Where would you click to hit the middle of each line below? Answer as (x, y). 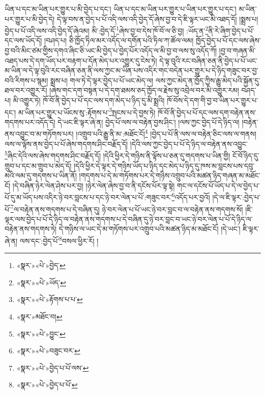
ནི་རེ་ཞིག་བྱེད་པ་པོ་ (231, 30)
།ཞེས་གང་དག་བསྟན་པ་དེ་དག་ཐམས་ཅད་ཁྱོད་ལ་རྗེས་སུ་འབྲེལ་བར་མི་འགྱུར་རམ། (144, 90)
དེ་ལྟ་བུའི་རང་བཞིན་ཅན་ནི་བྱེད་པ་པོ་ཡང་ (209, 60)
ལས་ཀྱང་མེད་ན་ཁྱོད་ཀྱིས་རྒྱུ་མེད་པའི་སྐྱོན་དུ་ (208, 80)
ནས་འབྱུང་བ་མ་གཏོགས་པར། (39, 134)
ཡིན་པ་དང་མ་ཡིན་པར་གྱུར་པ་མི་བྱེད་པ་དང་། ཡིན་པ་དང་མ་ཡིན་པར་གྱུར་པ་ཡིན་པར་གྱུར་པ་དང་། (121, 9)
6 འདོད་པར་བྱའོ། (191, 196)
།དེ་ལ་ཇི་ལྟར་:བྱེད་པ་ (236, 197)
